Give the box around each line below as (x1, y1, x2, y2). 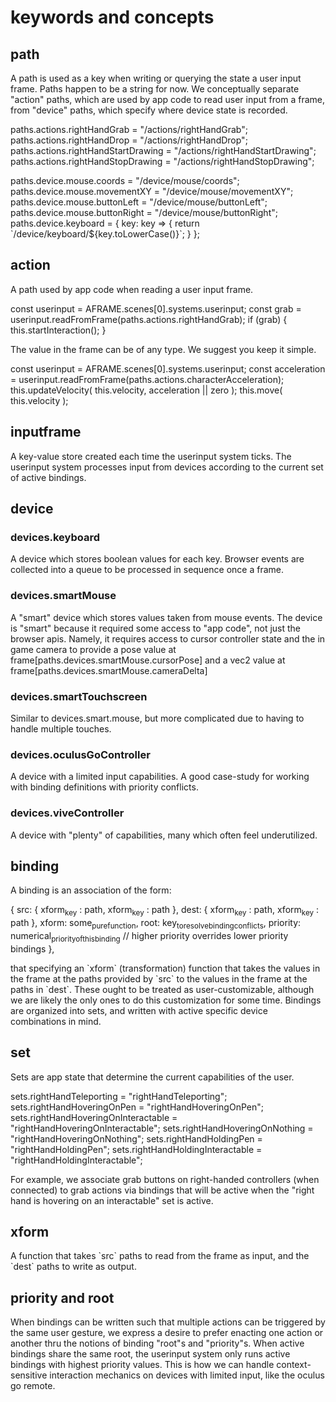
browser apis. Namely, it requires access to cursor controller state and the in (10, 632, 326, 645)
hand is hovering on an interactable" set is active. (10, 1194, 214, 1206)
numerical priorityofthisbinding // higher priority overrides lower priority (10, 929, 289, 944)
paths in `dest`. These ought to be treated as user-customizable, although (10, 983, 315, 995)
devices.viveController (10, 806, 125, 820)
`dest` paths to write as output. (10, 1261, 137, 1273)
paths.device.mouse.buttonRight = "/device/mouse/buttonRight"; (10, 207, 278, 218)
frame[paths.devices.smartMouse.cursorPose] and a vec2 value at (10, 654, 286, 666)
